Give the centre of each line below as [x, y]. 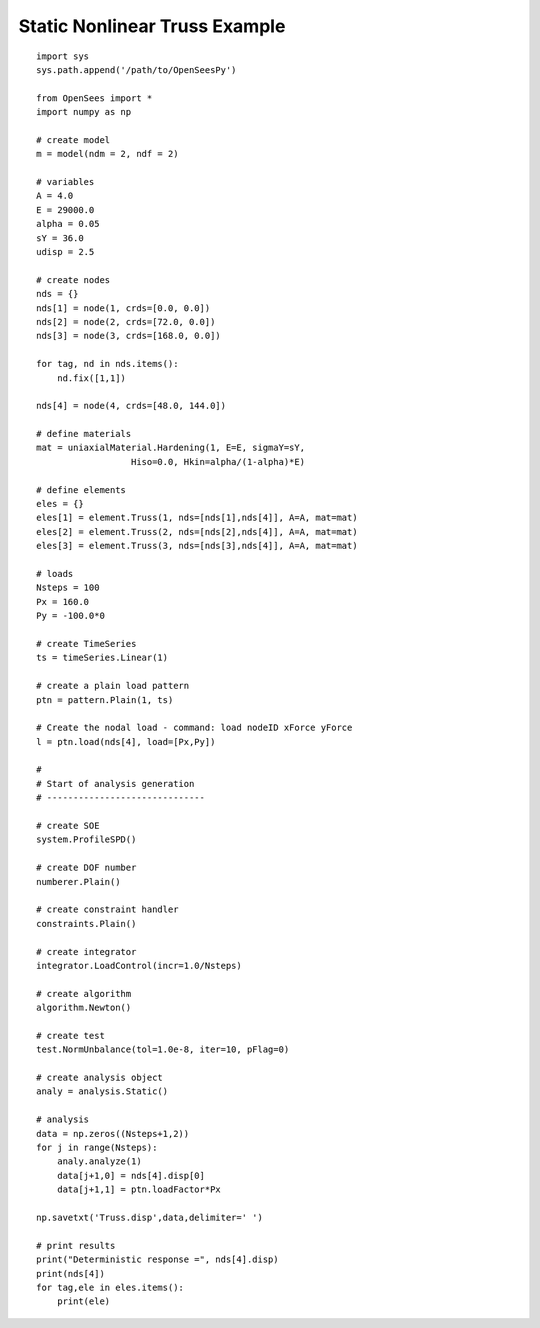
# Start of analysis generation [115, 783]
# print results [76, 1245]
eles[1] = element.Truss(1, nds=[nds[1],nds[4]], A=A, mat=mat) [197, 518]
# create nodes [73, 279]
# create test [70, 1035]
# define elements [81, 489]
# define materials [84, 434]
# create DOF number [86, 868]
